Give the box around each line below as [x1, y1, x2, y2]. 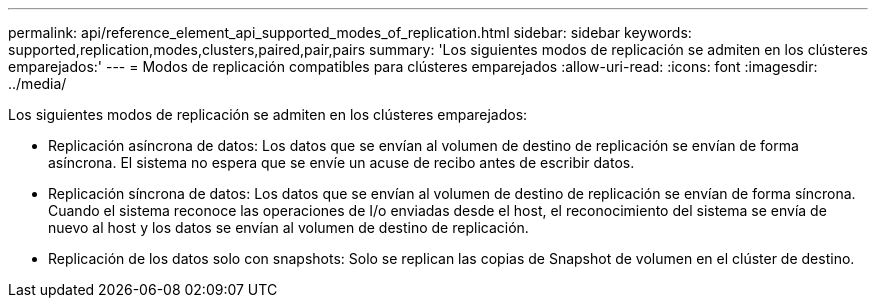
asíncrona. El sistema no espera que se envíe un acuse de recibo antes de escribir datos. [48, 154, 635, 171]
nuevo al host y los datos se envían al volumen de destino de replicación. [48, 219, 529, 236]
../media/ [8, 75, 67, 92]
